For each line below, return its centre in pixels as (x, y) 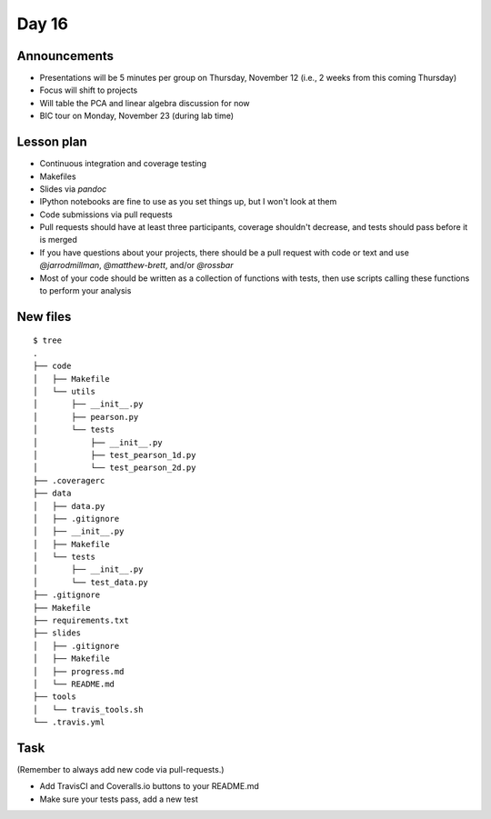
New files (44, 317)
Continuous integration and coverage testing (123, 164)
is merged (58, 240)
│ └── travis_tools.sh (88, 709)
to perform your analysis (85, 291)
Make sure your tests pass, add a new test (119, 799)
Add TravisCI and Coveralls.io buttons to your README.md (149, 786)
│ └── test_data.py (91, 582)
